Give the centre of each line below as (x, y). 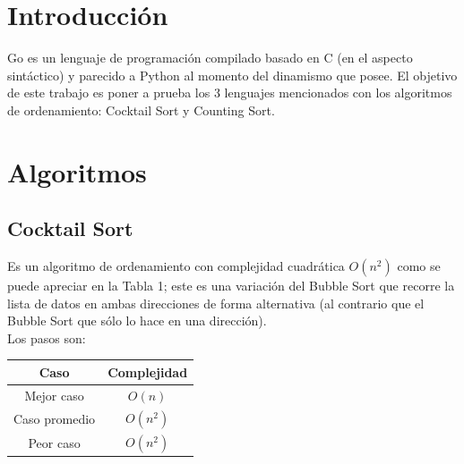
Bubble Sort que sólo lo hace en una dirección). (137, 321)
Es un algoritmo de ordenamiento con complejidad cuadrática (176, 266)
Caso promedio (55, 418)
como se (419, 266)
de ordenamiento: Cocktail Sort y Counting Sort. (141, 110)
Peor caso (54, 443)
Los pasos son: (47, 337)
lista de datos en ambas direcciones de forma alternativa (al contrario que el (216, 303)
